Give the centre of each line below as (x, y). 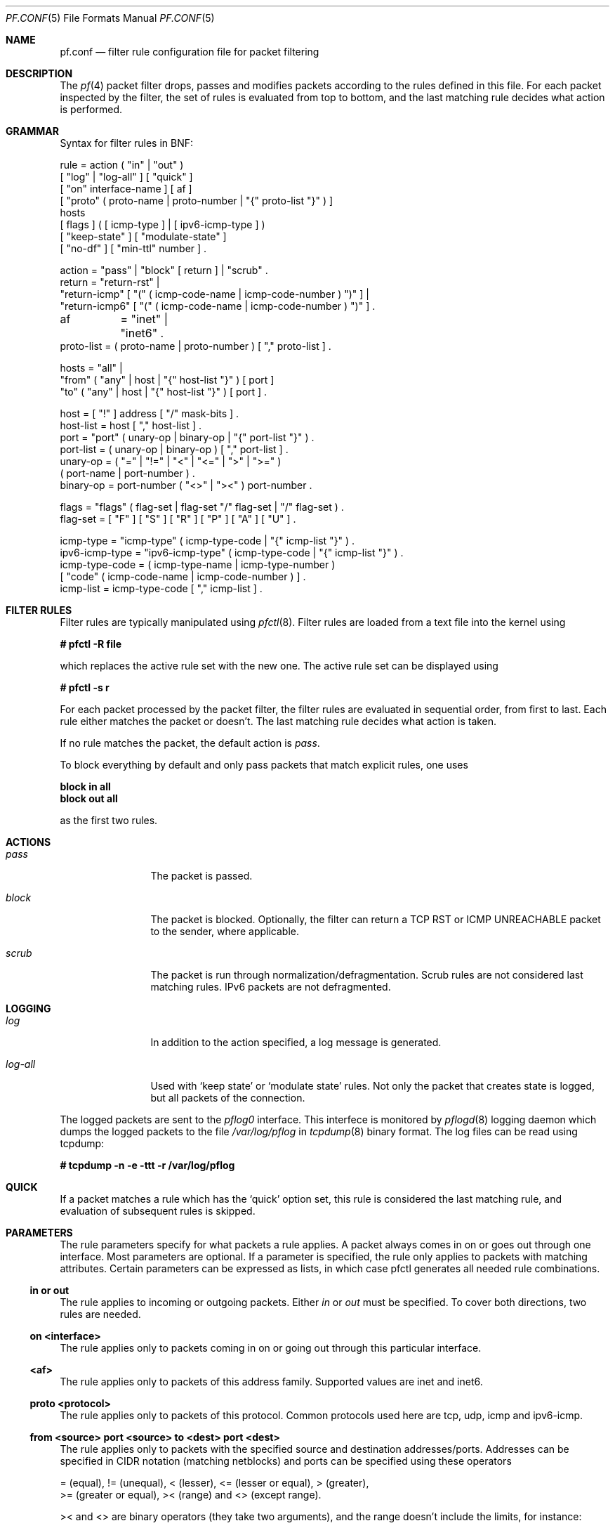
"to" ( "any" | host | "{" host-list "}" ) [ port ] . (164, 392)
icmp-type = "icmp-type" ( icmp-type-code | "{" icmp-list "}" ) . (207, 541)
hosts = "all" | (91, 368)
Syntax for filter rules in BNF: (126, 143)
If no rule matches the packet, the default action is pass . (190, 743)
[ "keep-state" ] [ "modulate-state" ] (143, 236)
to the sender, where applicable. (225, 931)
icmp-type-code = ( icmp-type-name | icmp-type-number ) (198, 564)
